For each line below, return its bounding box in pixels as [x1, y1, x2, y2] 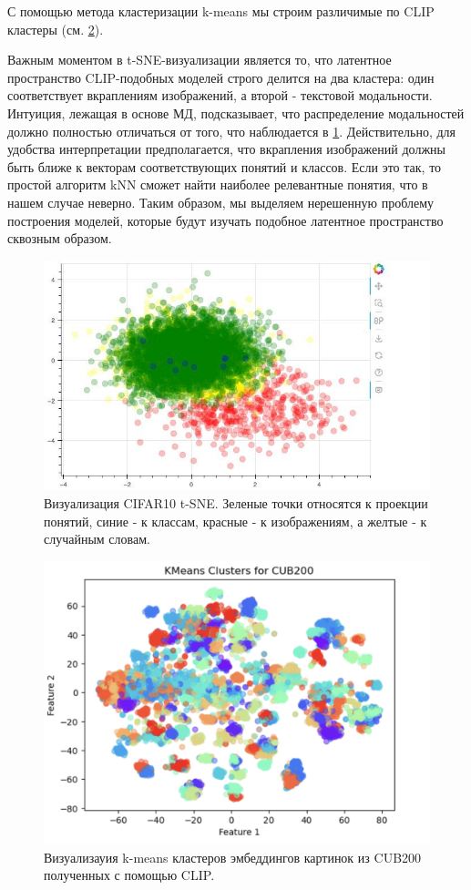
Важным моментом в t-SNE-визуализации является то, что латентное [7, 50, 392, 69]
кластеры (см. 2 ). [7, 19, 104, 38]
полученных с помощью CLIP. [44, 865, 215, 885]
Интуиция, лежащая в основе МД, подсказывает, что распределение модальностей [7, 103, 465, 122]
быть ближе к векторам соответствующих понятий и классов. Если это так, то [7, 157, 442, 176]
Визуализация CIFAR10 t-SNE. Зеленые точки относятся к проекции [44, 493, 428, 512]
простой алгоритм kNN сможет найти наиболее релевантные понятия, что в [7, 175, 428, 194]
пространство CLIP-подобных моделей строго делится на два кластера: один [7, 67, 435, 87]
